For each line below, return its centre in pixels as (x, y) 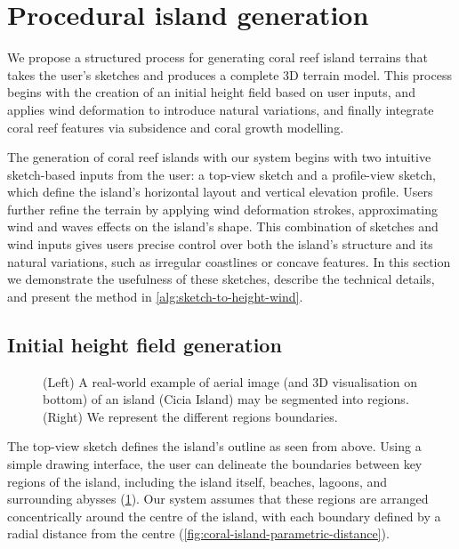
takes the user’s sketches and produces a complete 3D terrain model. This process (229, 74)
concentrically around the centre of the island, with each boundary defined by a (224, 516)
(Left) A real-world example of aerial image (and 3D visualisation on (230, 381)
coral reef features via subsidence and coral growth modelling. (176, 127)
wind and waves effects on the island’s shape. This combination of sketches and (223, 226)
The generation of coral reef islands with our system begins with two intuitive (219, 157)
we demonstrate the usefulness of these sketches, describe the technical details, (221, 279)
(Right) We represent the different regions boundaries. (190, 416)
